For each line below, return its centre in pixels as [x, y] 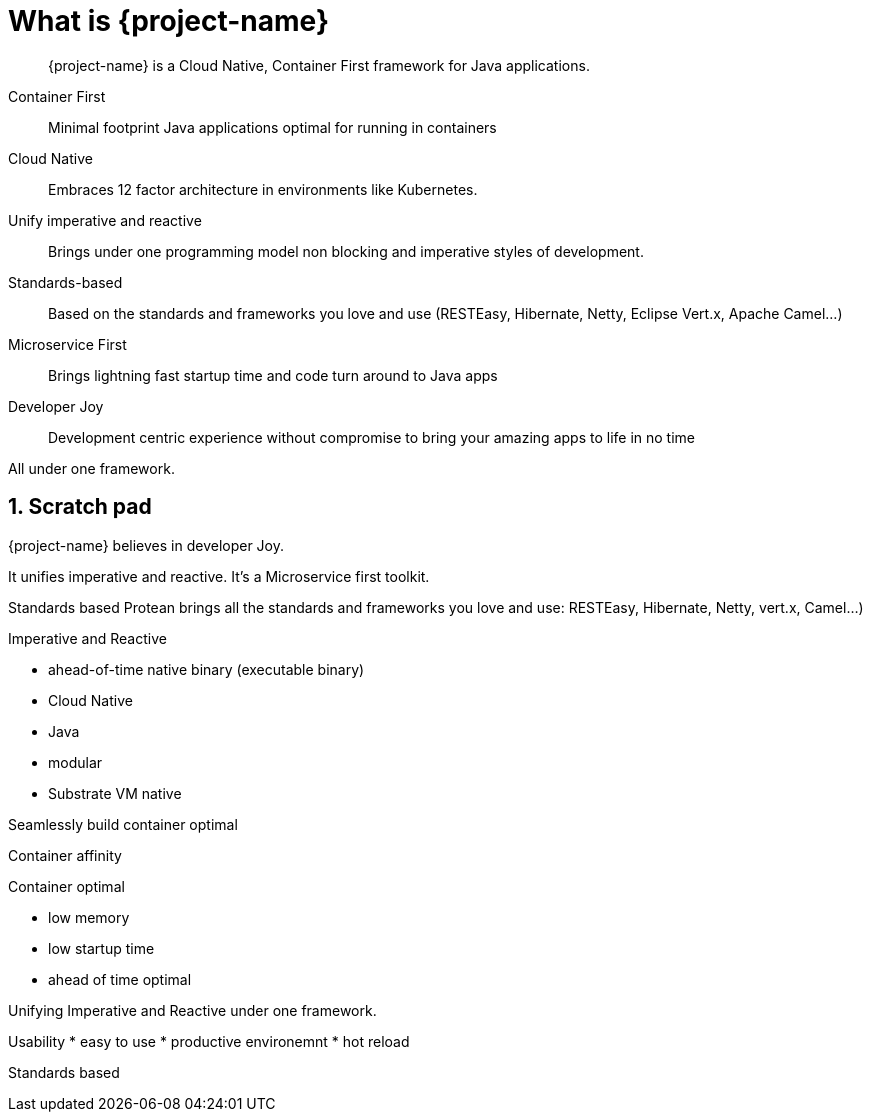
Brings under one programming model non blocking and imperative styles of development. [346, 251]
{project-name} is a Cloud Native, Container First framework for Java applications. [319, 65]
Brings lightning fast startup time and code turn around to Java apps [273, 375]
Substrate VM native [115, 793]
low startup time [101, 948]
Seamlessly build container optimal [123, 824]
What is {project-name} [169, 21]
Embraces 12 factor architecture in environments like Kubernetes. [263, 189]
